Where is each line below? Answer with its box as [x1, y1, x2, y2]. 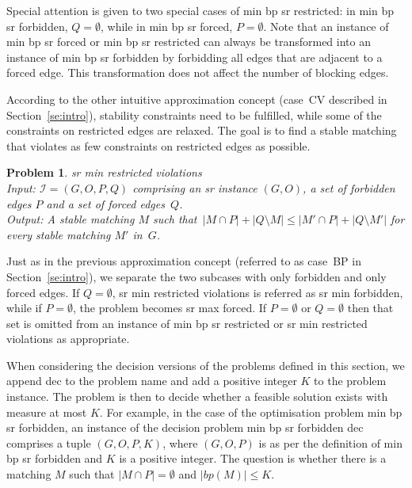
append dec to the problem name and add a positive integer [6, 372, 297, 389]
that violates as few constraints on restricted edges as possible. [6, 137, 311, 154]
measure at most [6, 403, 87, 420]
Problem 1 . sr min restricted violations [6, 164, 202, 181]
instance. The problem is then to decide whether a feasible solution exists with [6, 388, 388, 405]
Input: [6, 179, 36, 196]
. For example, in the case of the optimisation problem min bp [99, 403, 402, 420]
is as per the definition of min [258, 434, 402, 451]
